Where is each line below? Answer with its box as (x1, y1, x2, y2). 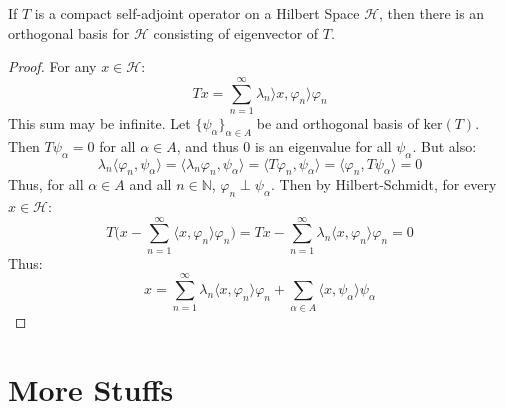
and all (129, 174, 172, 195)
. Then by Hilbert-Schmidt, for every (270, 174, 497, 195)
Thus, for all (8, 174, 84, 195)
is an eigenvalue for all (254, 135, 392, 156)
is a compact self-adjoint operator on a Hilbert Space (34, 3, 360, 23)
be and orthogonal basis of (256, 112, 419, 133)
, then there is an (379, 3, 485, 23)
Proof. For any (8, 56, 97, 77)
